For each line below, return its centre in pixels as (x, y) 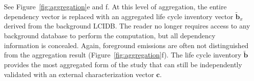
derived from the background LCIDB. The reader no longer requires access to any (127, 26)
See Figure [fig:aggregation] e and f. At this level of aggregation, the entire (115, 6)
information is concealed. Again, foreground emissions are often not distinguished (126, 45)
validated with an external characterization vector (79, 74)
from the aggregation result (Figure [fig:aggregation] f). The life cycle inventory (123, 55)
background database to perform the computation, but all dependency (110, 35)
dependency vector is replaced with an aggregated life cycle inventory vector (119, 16)
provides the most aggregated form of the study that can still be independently (123, 64)
